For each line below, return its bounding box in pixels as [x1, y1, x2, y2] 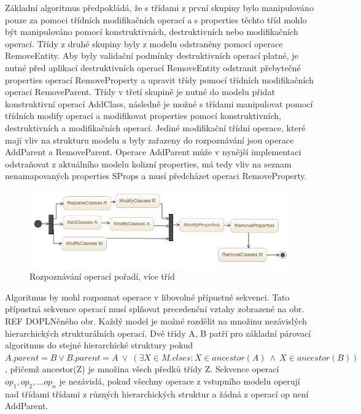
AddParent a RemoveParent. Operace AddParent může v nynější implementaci [5, 145, 301, 158]
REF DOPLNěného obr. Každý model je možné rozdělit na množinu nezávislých [5, 315, 307, 328]
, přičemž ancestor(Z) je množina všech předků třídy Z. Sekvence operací [5, 362, 279, 375]
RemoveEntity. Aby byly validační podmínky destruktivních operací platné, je [5, 49, 298, 62]
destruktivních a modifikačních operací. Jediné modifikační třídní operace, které [5, 121, 306, 134]
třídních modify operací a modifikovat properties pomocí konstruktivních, [5, 109, 281, 122]
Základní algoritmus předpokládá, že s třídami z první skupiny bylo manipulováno [5, 1, 314, 13]
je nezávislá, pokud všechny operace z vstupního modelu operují [59, 375, 300, 388]
